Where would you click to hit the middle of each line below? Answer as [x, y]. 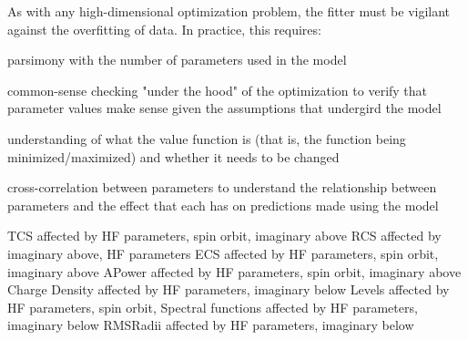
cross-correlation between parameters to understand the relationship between [222, 187]
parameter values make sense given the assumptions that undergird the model [224, 108]
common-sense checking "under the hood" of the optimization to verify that [218, 90]
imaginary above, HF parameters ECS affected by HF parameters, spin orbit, [223, 253]
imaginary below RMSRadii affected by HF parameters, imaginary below [211, 325]
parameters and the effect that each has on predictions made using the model [223, 205]
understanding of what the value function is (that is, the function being [207, 138]
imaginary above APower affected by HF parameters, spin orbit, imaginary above [234, 271]
